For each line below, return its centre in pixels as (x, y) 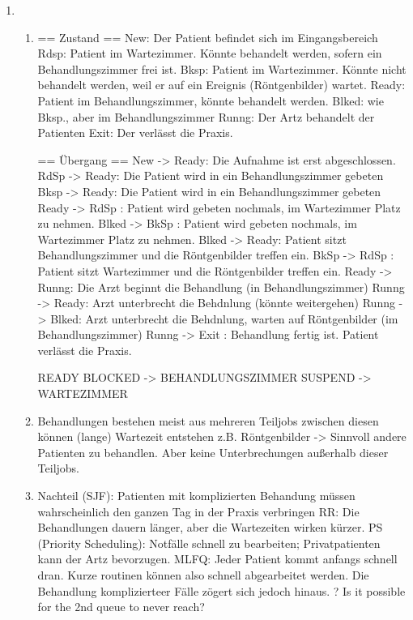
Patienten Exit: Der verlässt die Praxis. (135, 133)
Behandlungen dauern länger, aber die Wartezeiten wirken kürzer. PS (210, 527)
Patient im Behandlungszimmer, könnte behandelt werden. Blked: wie (211, 100)
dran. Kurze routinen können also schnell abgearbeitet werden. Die (203, 575)
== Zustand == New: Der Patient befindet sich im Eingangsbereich (208, 37)
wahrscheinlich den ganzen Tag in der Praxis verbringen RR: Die (198, 511)
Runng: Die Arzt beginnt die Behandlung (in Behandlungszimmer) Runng (221, 286)
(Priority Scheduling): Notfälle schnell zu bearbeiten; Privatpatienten (209, 543)
